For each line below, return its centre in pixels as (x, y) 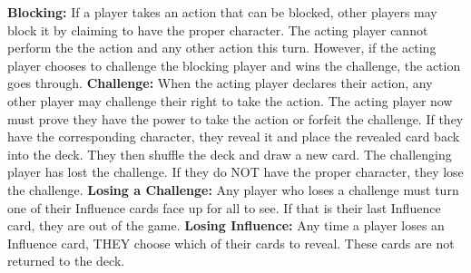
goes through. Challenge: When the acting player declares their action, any (220, 83)
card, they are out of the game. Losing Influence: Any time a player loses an (226, 225)
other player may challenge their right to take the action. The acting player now (230, 100)
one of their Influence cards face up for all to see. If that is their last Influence (224, 207)
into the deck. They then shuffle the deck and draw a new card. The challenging (230, 154)
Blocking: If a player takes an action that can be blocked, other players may (222, 12)
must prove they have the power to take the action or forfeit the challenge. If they (235, 118)
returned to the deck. (66, 261)
